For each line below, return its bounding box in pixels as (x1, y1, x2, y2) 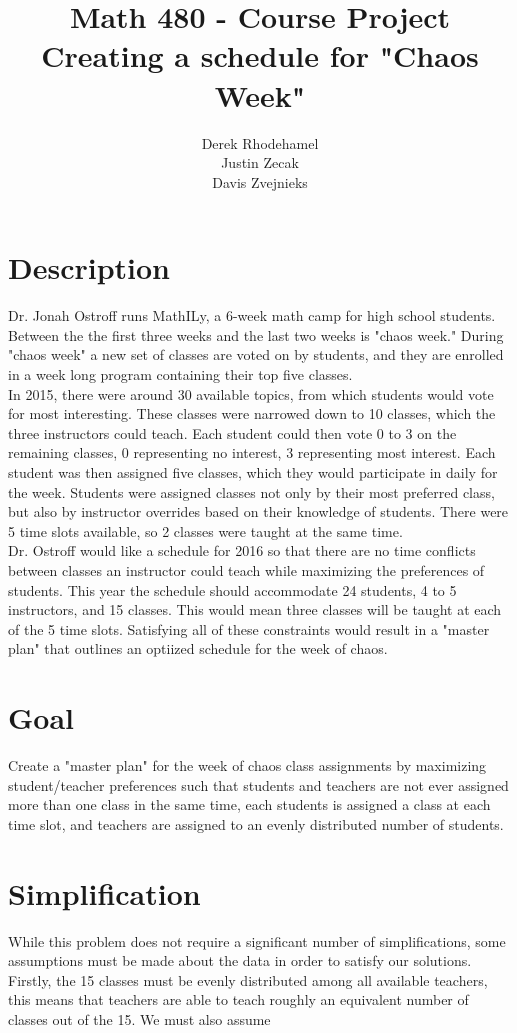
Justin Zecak (221, 152, 299, 173)
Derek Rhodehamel (201, 132, 319, 153)
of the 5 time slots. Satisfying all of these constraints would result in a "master (8, 618, 490, 639)
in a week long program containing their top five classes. (8, 364, 353, 384)
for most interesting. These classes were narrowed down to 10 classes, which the (8, 403, 496, 424)
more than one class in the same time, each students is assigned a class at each (8, 794, 491, 815)
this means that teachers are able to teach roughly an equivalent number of (8, 989, 469, 1010)
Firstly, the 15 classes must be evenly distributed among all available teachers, (8, 969, 488, 990)
